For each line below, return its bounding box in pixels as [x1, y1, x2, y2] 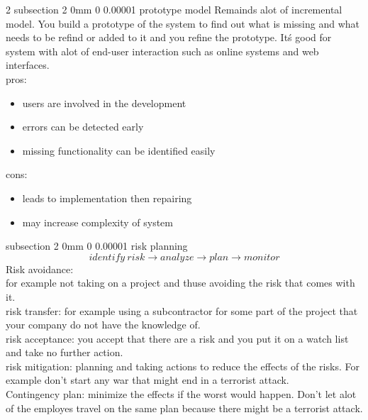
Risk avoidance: [6, 261, 74, 276]
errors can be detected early [22, 119, 144, 134]
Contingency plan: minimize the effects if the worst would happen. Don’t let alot [6, 387, 357, 402]
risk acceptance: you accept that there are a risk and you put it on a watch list [6, 331, 349, 346]
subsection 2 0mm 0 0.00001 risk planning [6, 238, 188, 253]
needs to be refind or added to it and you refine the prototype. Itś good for [6, 30, 332, 45]
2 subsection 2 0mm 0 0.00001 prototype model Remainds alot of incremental [6, 2, 342, 16]
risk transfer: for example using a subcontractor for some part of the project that [6, 303, 358, 318]
